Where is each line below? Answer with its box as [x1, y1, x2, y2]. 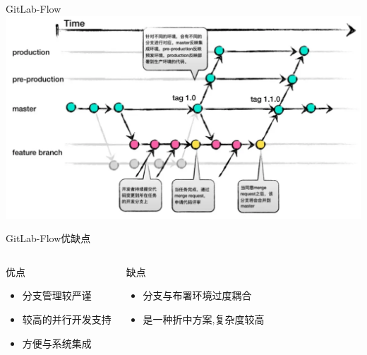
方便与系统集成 [22, 335, 92, 350]
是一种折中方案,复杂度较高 [143, 311, 265, 326]
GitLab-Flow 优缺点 [6, 231, 91, 246]
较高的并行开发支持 [22, 311, 112, 326]
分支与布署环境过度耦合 [143, 288, 252, 303]
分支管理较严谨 [22, 288, 92, 303]
